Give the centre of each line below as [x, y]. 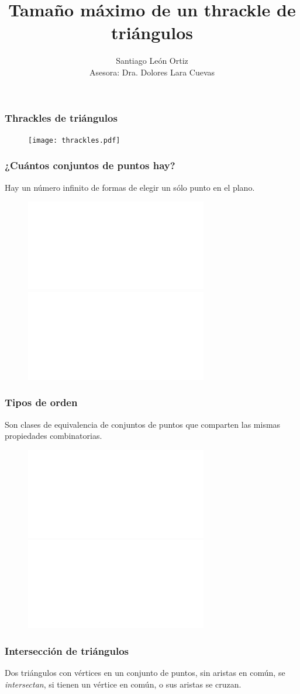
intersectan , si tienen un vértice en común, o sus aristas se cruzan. [123, 684]
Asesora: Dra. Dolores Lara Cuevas [152, 72]
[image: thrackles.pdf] [74, 140]
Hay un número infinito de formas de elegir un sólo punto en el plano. [130, 187]
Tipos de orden [41, 402]
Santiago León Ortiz [152, 61]
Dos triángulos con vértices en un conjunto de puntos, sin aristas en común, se [145, 673]
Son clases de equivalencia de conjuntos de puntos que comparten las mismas [143, 424]
